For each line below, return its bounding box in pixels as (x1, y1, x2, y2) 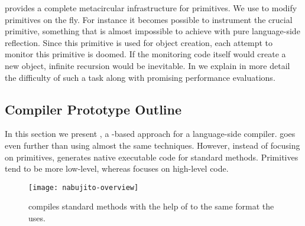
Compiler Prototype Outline (5, 100, 182, 118)
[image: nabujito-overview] (28, 183, 139, 192)
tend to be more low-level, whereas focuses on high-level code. (5, 162, 229, 175)
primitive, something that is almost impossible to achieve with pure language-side (5, 25, 300, 37)
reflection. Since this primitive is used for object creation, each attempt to (5, 36, 273, 48)
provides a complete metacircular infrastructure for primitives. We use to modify (5, 2, 297, 14)
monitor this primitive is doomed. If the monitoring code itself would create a (5, 48, 286, 60)
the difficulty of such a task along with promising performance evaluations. (5, 71, 275, 83)
